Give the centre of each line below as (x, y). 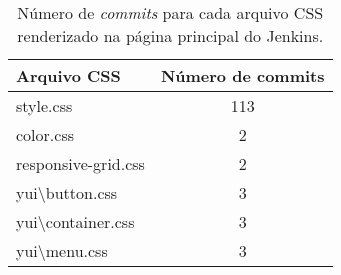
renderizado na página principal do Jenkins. (170, 35)
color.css (45, 134)
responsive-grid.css (80, 163)
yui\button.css (67, 192)
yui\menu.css (62, 250)
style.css (44, 105)
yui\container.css (75, 221)
